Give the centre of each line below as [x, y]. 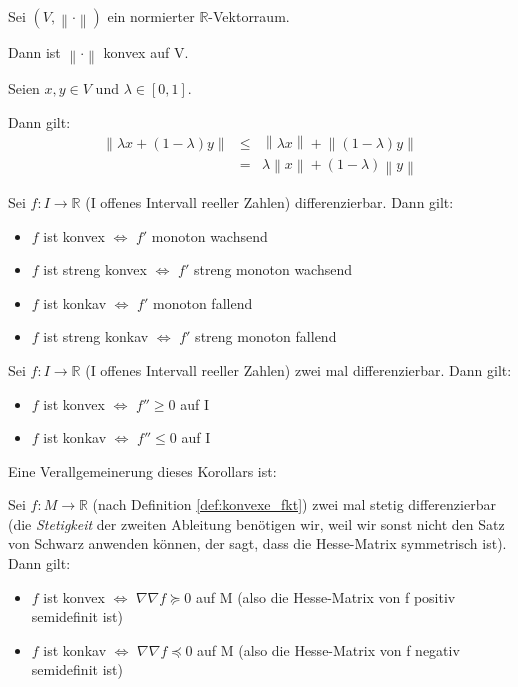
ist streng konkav [96, 336]
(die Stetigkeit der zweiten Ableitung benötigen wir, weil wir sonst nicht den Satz [256, 523]
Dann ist [34, 52]
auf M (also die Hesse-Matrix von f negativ [328, 649]
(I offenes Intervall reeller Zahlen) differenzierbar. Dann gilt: [269, 201]
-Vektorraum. [249, 16]
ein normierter [151, 16]
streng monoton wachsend [273, 269]
